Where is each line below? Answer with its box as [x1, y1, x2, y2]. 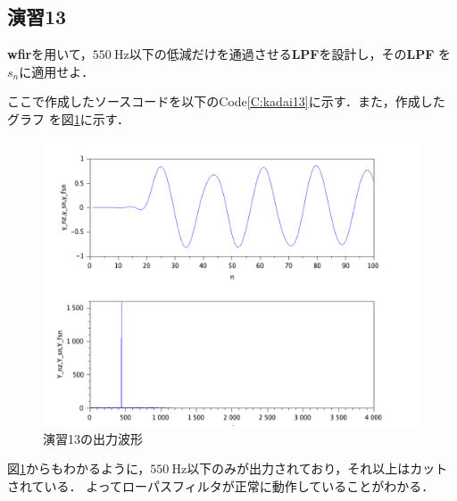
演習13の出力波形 [43, 429, 143, 447]
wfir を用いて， [7, 45, 93, 63]
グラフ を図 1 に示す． [7, 109, 130, 128]
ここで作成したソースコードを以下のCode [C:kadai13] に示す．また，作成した [7, 92, 445, 111]
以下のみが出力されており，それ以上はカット [187, 459, 448, 478]
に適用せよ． [19, 62, 95, 80]
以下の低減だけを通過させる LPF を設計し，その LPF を [129, 45, 451, 63]
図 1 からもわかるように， [7, 459, 151, 478]
